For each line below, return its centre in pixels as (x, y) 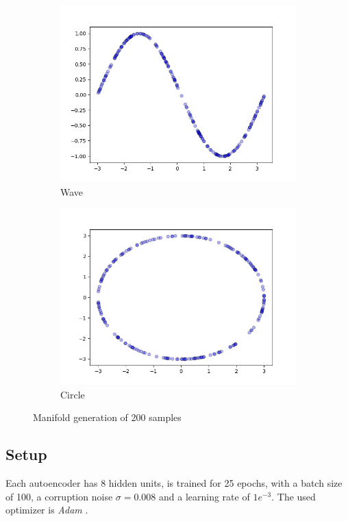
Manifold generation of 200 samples (107, 417)
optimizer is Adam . (47, 510)
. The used (294, 496)
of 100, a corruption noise (59, 496)
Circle (73, 394)
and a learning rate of (204, 496)
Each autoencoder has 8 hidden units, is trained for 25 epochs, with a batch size (174, 483)
